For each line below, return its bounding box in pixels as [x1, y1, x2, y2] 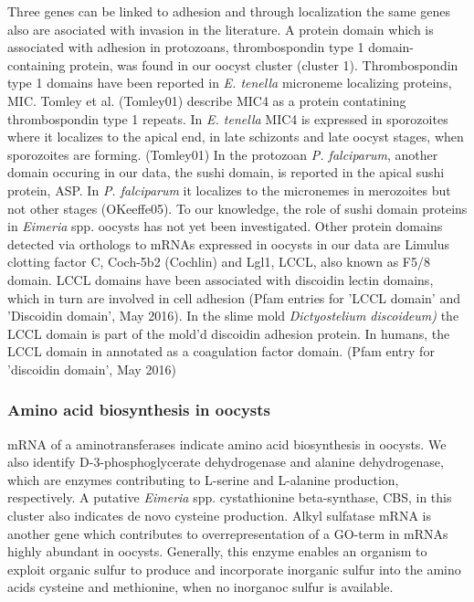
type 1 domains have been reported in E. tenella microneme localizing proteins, [7, 73, 452, 92]
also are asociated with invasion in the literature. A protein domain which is [7, 19, 434, 38]
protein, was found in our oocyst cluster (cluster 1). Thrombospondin [69, 55, 458, 74]
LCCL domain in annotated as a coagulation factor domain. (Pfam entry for [7, 342, 435, 361]
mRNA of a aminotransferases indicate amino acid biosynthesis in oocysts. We [7, 434, 447, 453]
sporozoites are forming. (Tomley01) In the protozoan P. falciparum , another [7, 144, 438, 164]
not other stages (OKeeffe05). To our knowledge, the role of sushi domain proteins [7, 198, 468, 217]
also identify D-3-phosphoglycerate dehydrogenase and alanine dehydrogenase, [7, 452, 444, 471]
